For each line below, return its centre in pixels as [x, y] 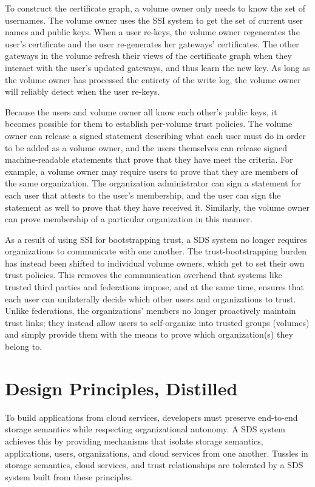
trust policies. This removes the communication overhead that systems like [144, 275]
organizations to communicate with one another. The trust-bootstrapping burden [156, 251]
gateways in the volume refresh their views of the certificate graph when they [148, 56]
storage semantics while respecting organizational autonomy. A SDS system [145, 429]
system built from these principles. [69, 476]
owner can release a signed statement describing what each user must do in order [156, 135]
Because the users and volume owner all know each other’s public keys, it [141, 111]
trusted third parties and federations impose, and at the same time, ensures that [155, 287]
